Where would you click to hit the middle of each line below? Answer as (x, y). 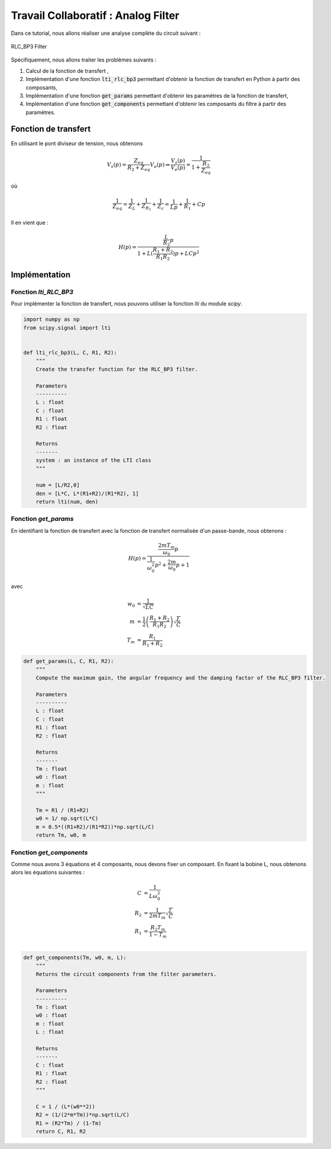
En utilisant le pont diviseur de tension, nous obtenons (77, 143)
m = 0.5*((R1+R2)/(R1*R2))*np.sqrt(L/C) (95, 827)
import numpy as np (51, 319)
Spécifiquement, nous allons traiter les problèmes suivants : (84, 60)
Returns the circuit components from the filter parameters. (126, 974)
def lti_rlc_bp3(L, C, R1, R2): (70, 353)
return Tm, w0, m (61, 835)
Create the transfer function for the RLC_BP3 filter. (117, 369)
